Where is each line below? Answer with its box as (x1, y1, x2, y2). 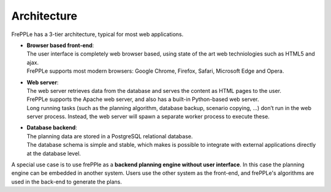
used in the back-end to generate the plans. (11, 178, 123, 185)
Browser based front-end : (26, 42, 94, 49)
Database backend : (26, 124, 78, 131)
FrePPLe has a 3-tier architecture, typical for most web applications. (11, 31, 184, 38)
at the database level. (26, 150, 81, 157)
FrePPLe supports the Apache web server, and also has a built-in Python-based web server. (26, 95, 259, 103)
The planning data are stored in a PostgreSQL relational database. (26, 132, 193, 140)
